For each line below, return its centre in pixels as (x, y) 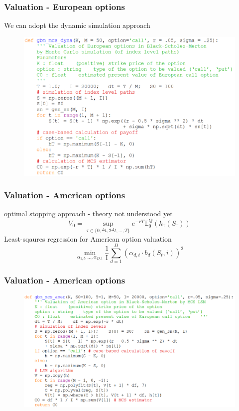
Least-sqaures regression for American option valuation (88, 238)
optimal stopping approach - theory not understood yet (88, 213)
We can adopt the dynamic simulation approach (77, 25)
